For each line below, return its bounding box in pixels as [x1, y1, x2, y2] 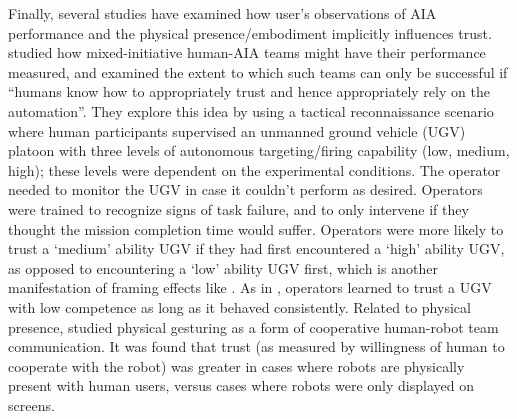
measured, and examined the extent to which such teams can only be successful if [8, 61, 508, 82]
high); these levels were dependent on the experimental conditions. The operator [8, 159, 501, 180]
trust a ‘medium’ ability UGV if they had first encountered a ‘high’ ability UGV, [8, 238, 505, 259]
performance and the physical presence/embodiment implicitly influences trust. [8, 22, 492, 43]
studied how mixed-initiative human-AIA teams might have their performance [8, 42, 486, 63]
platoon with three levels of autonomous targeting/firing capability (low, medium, [8, 140, 510, 161]
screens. [8, 394, 55, 415]
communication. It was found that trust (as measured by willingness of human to [8, 336, 505, 357]
